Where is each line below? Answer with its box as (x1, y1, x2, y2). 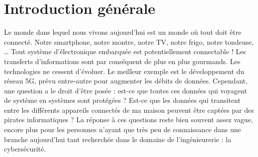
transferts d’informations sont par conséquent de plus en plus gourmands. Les (4, 56, 241, 66)
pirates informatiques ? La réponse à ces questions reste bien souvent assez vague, (4, 114, 253, 125)
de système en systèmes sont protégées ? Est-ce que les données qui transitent (4, 95, 241, 105)
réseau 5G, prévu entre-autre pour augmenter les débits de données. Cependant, (4, 76, 248, 86)
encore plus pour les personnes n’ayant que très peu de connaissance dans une (4, 124, 241, 135)
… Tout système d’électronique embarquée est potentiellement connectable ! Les (4, 46, 246, 57)
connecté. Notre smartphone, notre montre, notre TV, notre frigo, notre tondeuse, (4, 36, 254, 47)
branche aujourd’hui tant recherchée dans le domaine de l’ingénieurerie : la (4, 134, 231, 144)
